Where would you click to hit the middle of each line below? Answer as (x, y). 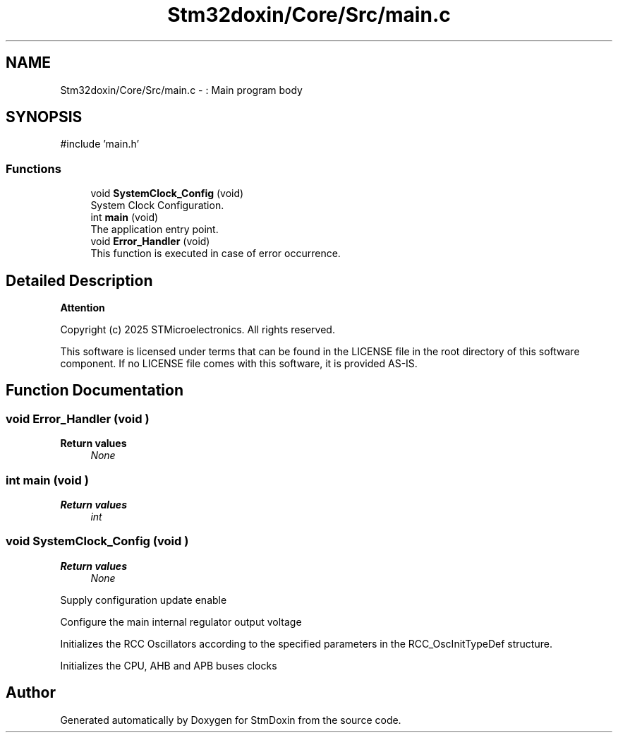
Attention (83, 308)
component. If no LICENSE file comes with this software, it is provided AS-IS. (239, 364)
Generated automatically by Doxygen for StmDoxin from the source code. (231, 720)
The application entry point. (154, 230)
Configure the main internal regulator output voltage (181, 621)
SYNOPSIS (44, 117)
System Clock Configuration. (157, 206)
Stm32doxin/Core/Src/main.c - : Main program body (181, 90)
